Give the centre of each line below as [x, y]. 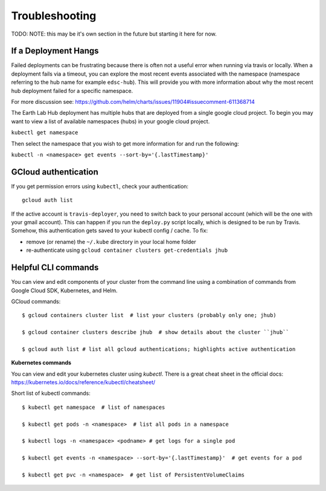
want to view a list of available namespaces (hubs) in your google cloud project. [110, 121]
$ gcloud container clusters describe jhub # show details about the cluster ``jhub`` [156, 332]
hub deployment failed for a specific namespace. [72, 91]
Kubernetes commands [41, 363]
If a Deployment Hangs [55, 51]
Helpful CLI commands [55, 268]
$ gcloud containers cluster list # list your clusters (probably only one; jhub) [149, 315]
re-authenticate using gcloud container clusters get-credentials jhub [127, 250]
